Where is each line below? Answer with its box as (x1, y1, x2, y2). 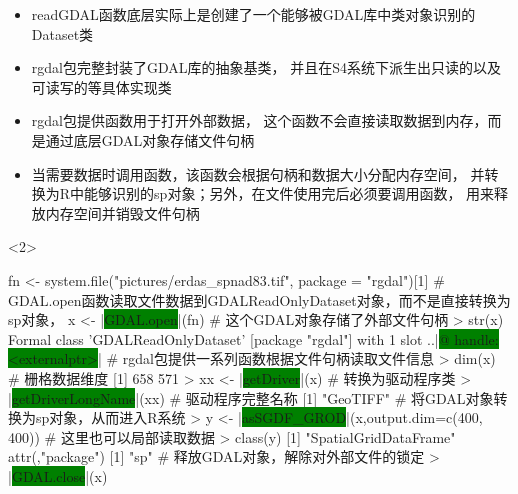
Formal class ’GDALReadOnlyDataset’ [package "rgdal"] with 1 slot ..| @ (8, 328, 450, 349)
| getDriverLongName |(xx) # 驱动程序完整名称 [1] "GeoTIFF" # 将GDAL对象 (8, 387, 494, 408)
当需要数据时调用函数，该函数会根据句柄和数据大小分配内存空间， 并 (31, 163, 485, 184)
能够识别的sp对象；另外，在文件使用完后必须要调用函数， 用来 (84, 183, 495, 204)
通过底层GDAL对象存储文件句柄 (45, 129, 255, 150)
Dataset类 (31, 23, 94, 44)
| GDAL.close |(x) (8, 465, 108, 486)
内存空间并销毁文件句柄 (45, 202, 200, 223)
